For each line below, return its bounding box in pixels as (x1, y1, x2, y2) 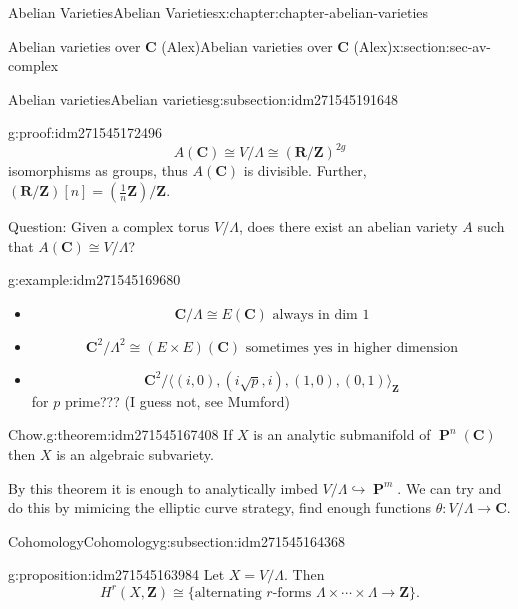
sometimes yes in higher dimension (245, 340, 458, 355)
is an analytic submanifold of (253, 424, 431, 445)
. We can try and (397, 477, 502, 498)
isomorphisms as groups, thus (8, 160, 188, 181)
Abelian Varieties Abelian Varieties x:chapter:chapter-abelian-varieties (8, 2, 429, 22)
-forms (272, 585, 312, 600)
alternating (194, 585, 262, 600)
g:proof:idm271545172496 (8, 122, 163, 143)
